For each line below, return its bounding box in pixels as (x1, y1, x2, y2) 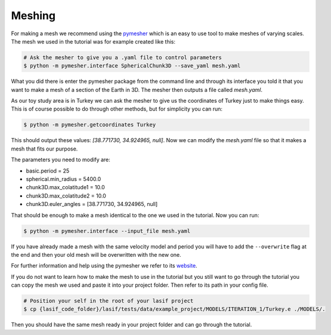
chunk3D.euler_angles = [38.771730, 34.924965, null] (26, 201, 158, 208)
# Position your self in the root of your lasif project (23, 297, 194, 305)
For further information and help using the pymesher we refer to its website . (11, 262, 197, 269)
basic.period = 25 (26, 167, 70, 174)
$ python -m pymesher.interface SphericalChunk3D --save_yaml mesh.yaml (23, 63, 241, 69)
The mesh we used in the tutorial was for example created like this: (11, 38, 176, 45)
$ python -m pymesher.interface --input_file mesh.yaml (23, 228, 191, 234)
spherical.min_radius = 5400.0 (26, 176, 101, 182)
